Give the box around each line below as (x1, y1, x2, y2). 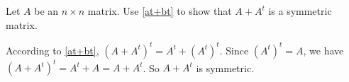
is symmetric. (196, 60, 255, 75)
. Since (219, 42, 249, 57)
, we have (303, 42, 344, 57)
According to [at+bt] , (6, 42, 99, 57)
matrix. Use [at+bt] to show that (87, 4, 232, 18)
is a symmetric (268, 4, 332, 18)
